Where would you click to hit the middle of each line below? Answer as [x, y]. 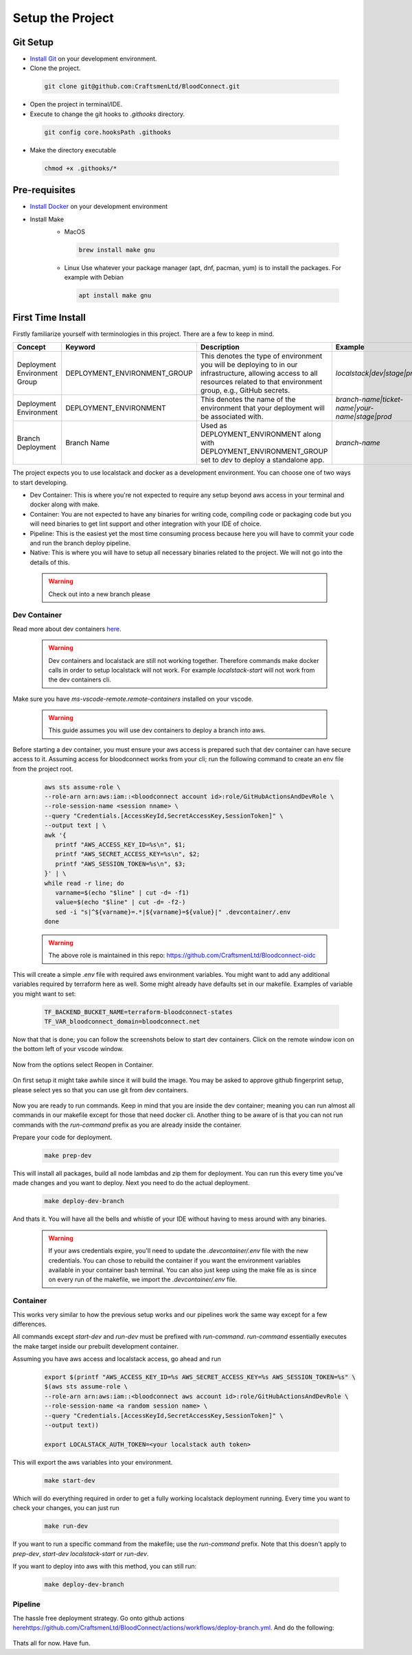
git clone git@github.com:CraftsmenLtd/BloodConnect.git [142, 87]
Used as [214, 426]
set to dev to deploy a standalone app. [262, 460]
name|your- [355, 408]
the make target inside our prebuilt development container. [95, 1346]
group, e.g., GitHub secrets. [245, 390]
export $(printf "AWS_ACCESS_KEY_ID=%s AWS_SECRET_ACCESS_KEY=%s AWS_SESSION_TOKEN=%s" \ [200, 1377]
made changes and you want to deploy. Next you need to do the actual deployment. [131, 1183]
